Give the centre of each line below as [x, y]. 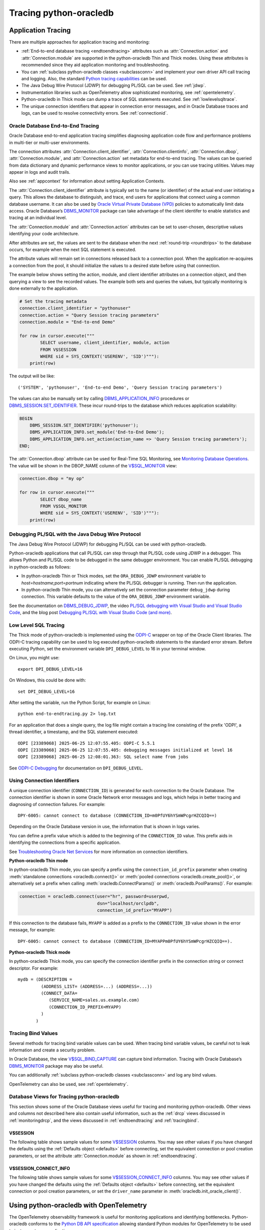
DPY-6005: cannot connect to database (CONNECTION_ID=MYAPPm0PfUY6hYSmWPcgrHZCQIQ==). [125, 941]
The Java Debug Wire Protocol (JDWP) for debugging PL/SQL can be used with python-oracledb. [108, 544]
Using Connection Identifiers [44, 781]
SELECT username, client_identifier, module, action [105, 343]
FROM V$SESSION [58, 350]
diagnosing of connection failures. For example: [57, 804]
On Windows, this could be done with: [47, 680]
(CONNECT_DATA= [59, 993]
